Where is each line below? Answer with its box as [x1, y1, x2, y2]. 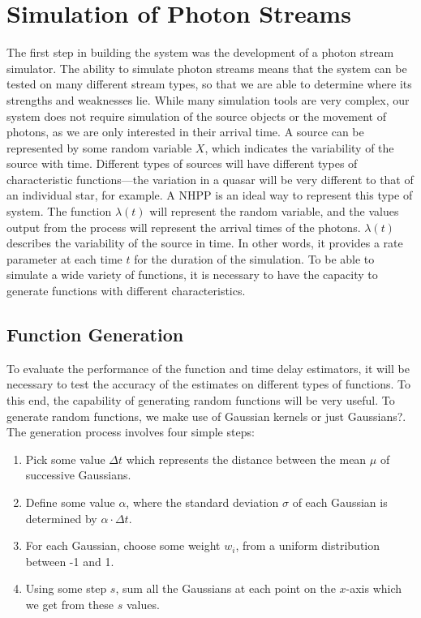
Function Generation [6, 322, 184, 347]
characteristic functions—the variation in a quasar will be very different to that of [6, 170, 414, 187]
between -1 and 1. [25, 552, 114, 569]
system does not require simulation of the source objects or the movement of [6, 107, 387, 124]
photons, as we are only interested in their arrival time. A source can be [6, 123, 364, 140]
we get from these [25, 595, 114, 612]
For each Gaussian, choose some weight [25, 537, 221, 554]
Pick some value [25, 450, 105, 467]
